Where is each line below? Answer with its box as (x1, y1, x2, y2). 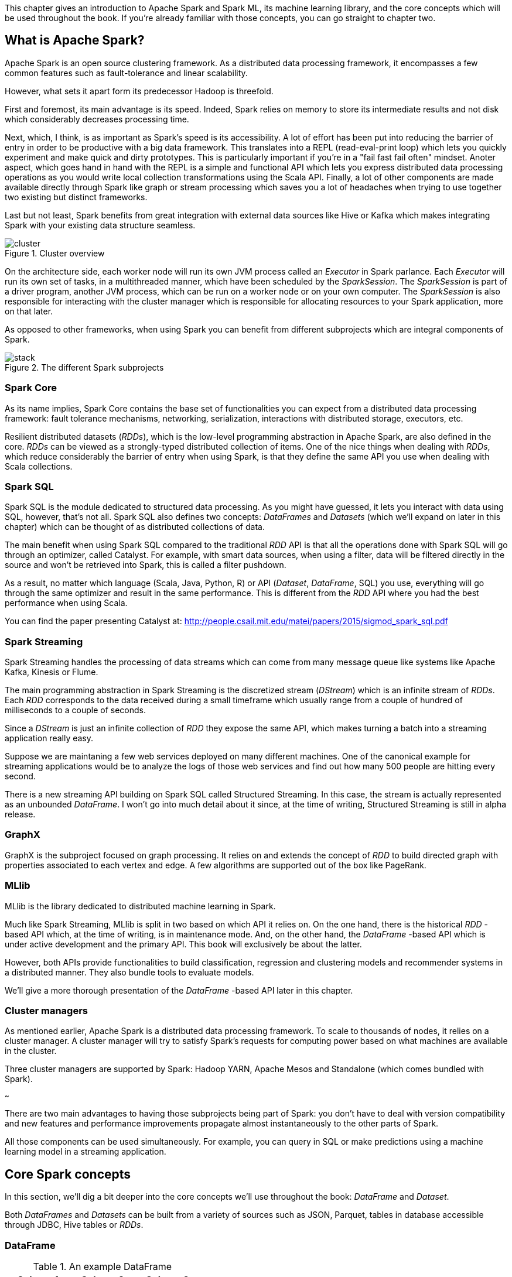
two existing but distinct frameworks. (5, 191, 148, 202)
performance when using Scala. (5, 598, 128, 608)
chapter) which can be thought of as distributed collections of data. (5, 522, 265, 532)
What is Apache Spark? (5, 33, 145, 48)
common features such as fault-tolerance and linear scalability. (5, 67, 248, 78)
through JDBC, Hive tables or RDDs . (5, 1220, 144, 1230)
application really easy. (5, 733, 94, 744)
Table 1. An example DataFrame (33, 1260, 172, 1272)
